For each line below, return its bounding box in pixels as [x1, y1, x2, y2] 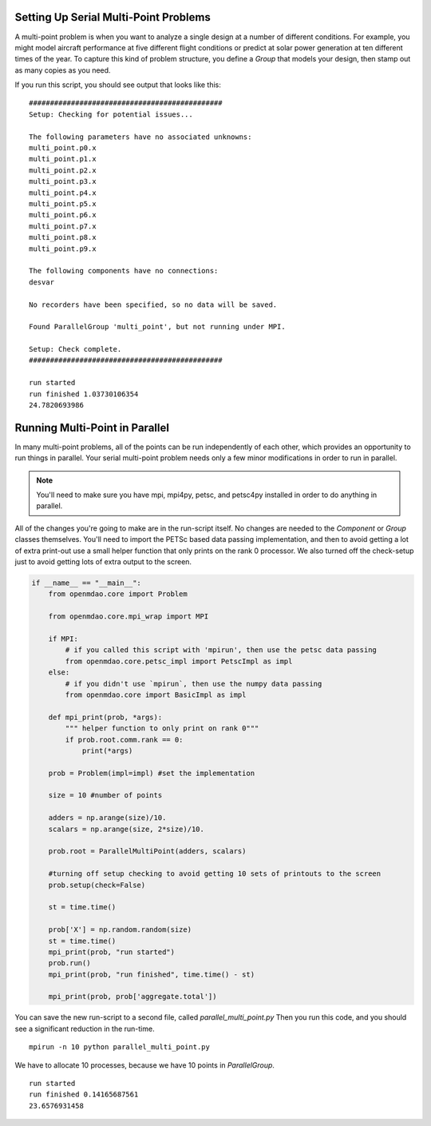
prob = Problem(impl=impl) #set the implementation [48, 768, 255, 778]
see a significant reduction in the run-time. [14, 1024, 155, 1033]
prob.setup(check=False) [48, 880, 146, 889]
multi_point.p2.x [29, 165, 97, 175]
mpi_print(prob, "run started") [48, 947, 176, 957]
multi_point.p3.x [29, 177, 97, 186]
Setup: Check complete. [29, 344, 122, 354]
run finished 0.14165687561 [29, 1090, 139, 1099]
